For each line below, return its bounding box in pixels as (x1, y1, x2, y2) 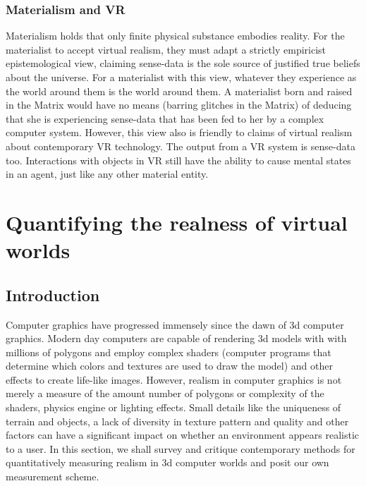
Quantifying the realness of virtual (6, 207, 348, 236)
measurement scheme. (6, 469, 99, 484)
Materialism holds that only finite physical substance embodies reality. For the (6, 28, 345, 43)
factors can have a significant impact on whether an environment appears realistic (6, 427, 359, 442)
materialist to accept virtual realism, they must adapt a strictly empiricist (6, 42, 327, 56)
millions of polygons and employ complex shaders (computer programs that (6, 344, 331, 359)
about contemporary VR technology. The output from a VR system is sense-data (6, 138, 355, 153)
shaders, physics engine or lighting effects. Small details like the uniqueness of (6, 400, 341, 415)
